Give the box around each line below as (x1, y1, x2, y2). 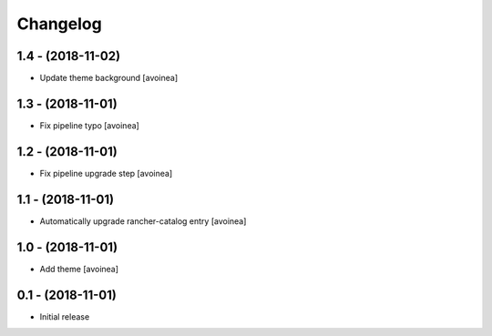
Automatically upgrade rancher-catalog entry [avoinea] (39, 215, 247, 227)
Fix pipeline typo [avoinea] (39, 119, 140, 131)
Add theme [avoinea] (39, 263, 118, 274)
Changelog (16, 14, 102, 34)
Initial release (39, 311, 90, 322)
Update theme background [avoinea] (39, 73, 179, 84)
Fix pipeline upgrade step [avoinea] (39, 168, 173, 178)
